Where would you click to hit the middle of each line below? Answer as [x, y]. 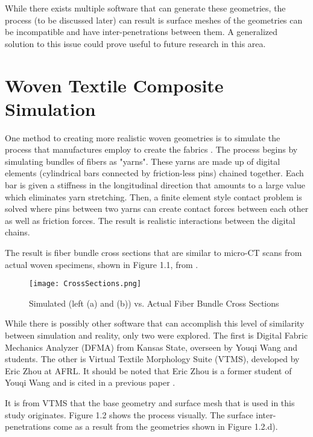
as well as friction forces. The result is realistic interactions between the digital [150, 220]
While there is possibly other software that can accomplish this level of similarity [155, 323]
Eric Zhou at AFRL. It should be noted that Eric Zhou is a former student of [148, 370]
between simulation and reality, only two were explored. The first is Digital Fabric [156, 335]
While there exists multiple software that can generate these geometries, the [145, 8]
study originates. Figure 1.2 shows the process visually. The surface [129, 414]
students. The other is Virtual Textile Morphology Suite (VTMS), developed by [152, 359]
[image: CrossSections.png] [85, 284]
